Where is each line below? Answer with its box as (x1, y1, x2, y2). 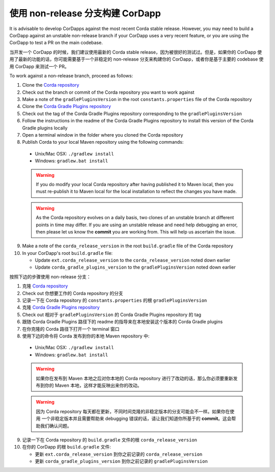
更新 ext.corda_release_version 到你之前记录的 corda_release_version (35, 451, 203, 457)
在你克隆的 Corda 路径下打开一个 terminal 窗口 (22, 326, 120, 332)
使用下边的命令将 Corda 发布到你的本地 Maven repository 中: (22, 333, 150, 339)
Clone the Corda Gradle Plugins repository (22, 103, 112, 110)
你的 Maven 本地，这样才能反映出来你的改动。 (44, 382, 142, 388)
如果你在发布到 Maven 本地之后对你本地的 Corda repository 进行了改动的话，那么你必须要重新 (36, 375, 234, 381)
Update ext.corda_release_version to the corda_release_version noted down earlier (35, 257, 231, 264)
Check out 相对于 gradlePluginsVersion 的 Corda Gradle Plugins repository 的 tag (22, 311, 201, 318)
